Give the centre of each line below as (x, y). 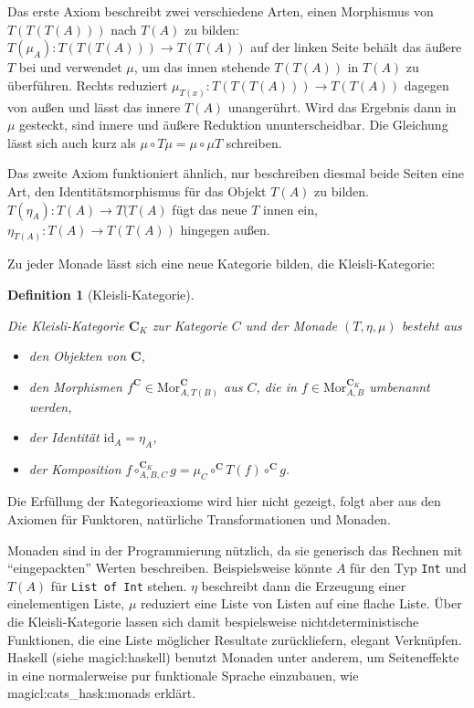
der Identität (64, 437)
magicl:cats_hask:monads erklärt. (102, 693)
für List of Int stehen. (119, 585)
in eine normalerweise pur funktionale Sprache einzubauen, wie (183, 675)
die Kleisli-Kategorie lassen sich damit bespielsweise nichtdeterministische (213, 622)
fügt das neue (210, 209)
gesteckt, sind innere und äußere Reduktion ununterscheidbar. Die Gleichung (234, 125)
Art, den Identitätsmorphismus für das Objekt (137, 191)
